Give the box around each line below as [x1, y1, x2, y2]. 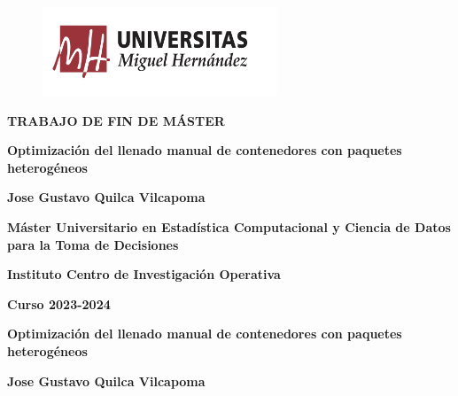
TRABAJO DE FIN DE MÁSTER [7, 111, 225, 129]
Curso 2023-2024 [7, 294, 111, 313]
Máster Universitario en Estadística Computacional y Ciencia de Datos [7, 217, 451, 236]
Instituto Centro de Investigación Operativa [7, 265, 281, 283]
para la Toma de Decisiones [7, 235, 179, 253]
